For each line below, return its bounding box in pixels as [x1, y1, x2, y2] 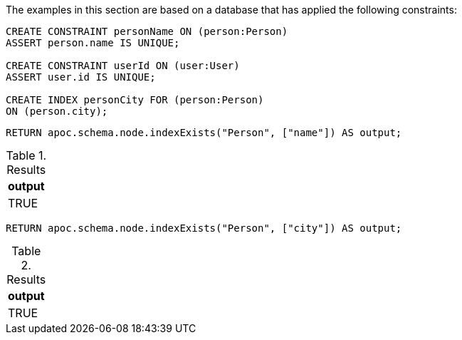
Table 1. [6, 148, 47, 163]
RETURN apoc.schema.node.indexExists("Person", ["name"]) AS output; [6, 127, 402, 138]
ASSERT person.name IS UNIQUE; [6, 37, 180, 48]
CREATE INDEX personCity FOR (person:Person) [6, 94, 264, 105]
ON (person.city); [6, 105, 108, 117]
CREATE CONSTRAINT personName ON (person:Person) [6, 26, 288, 37]
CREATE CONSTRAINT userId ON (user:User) [6, 60, 240, 71]
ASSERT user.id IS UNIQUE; [6, 71, 156, 83]
